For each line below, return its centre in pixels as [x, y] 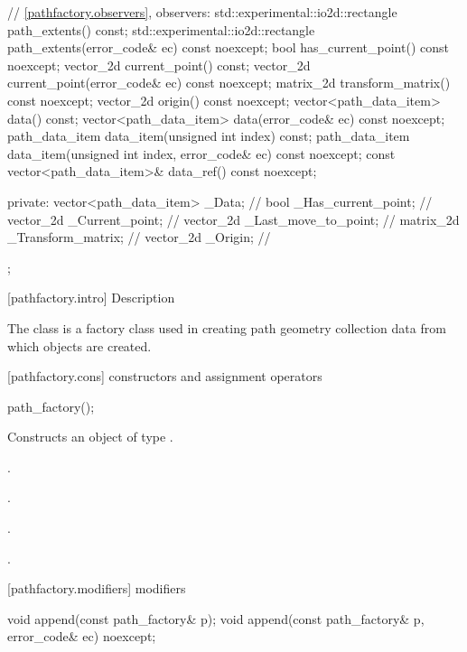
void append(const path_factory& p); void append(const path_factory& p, [216, 618]
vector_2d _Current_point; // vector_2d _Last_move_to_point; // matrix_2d [233, 219]
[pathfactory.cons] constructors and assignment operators [165, 376]
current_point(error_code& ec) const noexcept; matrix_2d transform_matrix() [229, 83]
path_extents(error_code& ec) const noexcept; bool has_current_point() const [228, 47]
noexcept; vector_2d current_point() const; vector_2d [159, 65]
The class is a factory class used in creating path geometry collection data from [227, 327]
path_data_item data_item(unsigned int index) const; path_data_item [209, 136]
